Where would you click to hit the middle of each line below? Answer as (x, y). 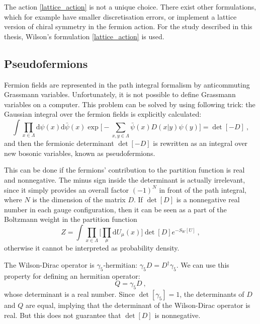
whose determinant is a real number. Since (70, 294)
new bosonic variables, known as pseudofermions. (80, 153)
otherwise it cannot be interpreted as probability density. (92, 248)
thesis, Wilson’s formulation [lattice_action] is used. (84, 36)
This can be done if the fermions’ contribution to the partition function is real (124, 170)
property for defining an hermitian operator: (72, 275)
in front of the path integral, (203, 189)
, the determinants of (212, 294)
